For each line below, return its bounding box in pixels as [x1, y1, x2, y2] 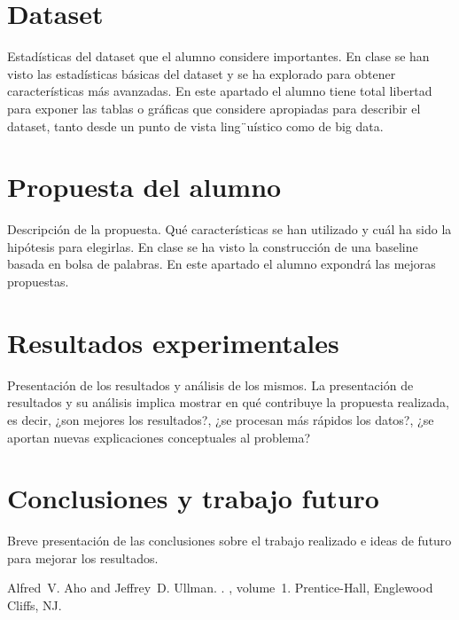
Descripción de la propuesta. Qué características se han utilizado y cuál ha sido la [7, 220, 452, 239]
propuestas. [7, 272, 69, 290]
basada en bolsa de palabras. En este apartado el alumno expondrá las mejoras [7, 255, 436, 273]
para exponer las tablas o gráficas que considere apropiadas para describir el [7, 98, 421, 117]
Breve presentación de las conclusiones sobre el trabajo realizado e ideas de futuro [7, 531, 452, 550]
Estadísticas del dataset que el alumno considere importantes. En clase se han [7, 47, 430, 66]
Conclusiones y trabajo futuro [7, 480, 379, 516]
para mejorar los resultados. [7, 548, 159, 567]
